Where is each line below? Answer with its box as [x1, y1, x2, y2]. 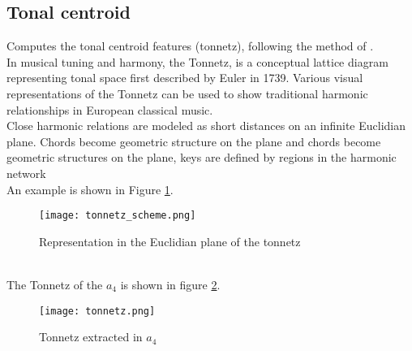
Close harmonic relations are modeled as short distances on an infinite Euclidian [6, 117, 406, 134]
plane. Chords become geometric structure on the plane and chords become [6, 132, 381, 149]
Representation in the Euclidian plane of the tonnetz [39, 232, 301, 249]
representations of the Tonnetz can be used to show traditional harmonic [6, 84, 368, 102]
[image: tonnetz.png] [39, 305, 156, 317]
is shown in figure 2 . [120, 275, 221, 292]
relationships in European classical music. [6, 101, 213, 118]
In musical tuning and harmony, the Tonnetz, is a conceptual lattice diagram [6, 53, 388, 70]
